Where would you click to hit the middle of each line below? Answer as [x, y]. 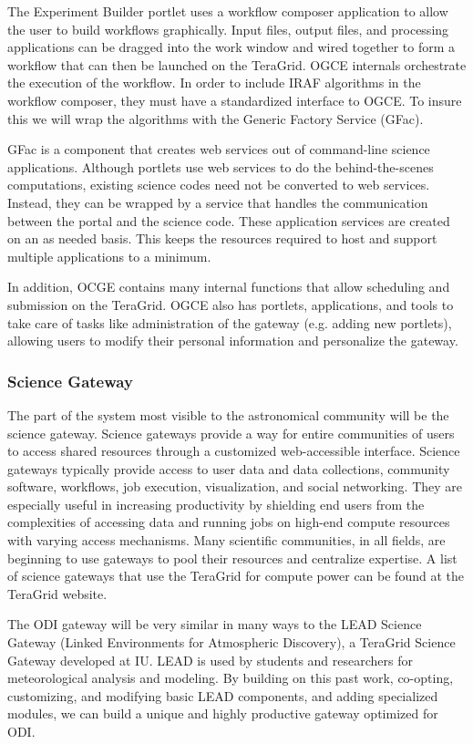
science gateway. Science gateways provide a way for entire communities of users [231, 433]
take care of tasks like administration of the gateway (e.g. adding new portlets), [230, 322]
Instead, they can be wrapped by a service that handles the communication [218, 202]
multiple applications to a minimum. [109, 256]
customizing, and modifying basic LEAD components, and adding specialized [223, 695]
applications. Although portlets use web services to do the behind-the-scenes [221, 166]
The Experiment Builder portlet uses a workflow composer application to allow [228, 11]
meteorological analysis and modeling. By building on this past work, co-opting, [231, 678]
